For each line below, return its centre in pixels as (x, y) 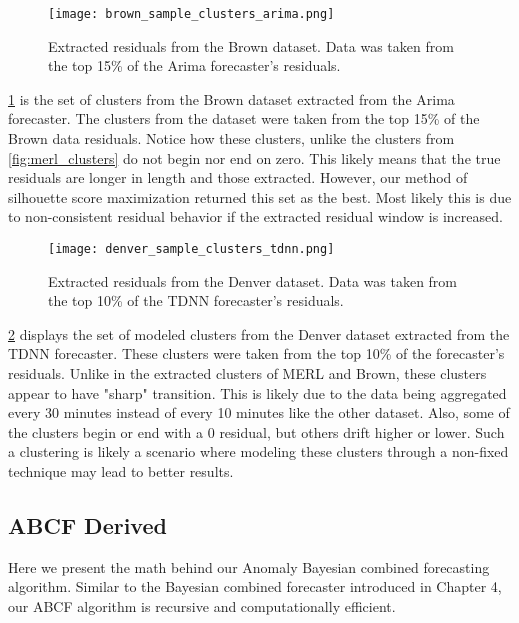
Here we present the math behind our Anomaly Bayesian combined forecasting (249, 566)
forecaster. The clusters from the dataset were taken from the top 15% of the (244, 118)
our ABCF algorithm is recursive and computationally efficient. (202, 605)
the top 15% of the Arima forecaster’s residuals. (194, 65)
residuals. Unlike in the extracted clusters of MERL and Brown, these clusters (247, 373)
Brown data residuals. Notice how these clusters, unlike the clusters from (231, 138)
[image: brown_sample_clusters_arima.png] (191, 14)
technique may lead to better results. (121, 471)
